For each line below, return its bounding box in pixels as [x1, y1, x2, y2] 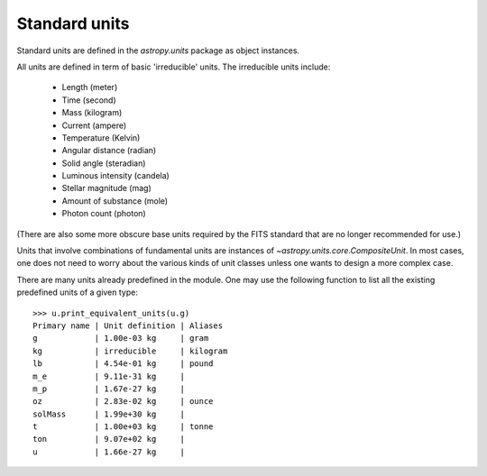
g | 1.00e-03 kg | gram [32, 334, 209, 343]
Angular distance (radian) [61, 145, 157, 156]
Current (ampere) [61, 120, 127, 131]
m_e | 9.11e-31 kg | [32, 371, 185, 381]
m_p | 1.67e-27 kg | [32, 383, 185, 394]
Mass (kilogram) [61, 107, 123, 118]
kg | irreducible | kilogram [32, 345, 228, 356]
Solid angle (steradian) [61, 158, 146, 169]
